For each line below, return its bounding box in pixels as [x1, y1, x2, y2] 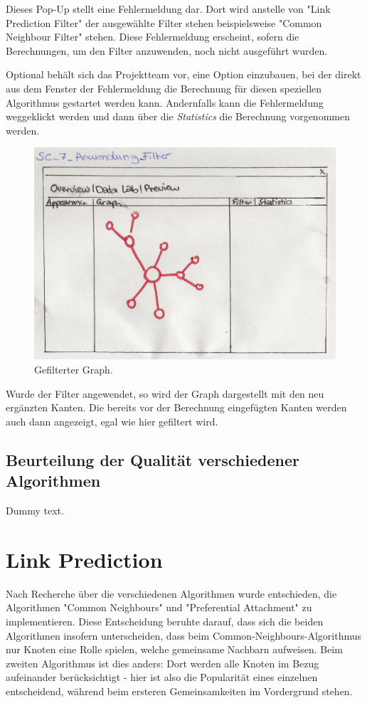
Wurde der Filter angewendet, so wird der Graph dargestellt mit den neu [6, 386, 324, 401]
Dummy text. [6, 503, 64, 518]
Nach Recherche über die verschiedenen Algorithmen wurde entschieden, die [6, 586, 337, 601]
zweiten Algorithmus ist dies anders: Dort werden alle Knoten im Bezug [6, 655, 319, 670]
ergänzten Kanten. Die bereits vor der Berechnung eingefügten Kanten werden [6, 400, 347, 415]
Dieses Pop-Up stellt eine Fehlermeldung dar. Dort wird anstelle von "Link [6, 1, 331, 16]
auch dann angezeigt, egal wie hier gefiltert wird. [6, 413, 218, 428]
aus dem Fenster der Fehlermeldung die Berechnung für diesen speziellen [6, 80, 322, 95]
